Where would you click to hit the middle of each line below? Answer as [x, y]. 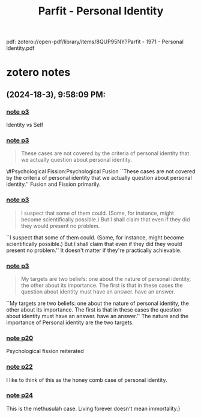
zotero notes [38, 72]
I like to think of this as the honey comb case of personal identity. [87, 380]
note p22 [19, 367]
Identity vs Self [25, 125]
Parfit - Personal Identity [101, 11]
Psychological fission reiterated [45, 351]
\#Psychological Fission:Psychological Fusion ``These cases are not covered [101, 171]
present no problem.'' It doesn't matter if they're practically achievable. [94, 250]
